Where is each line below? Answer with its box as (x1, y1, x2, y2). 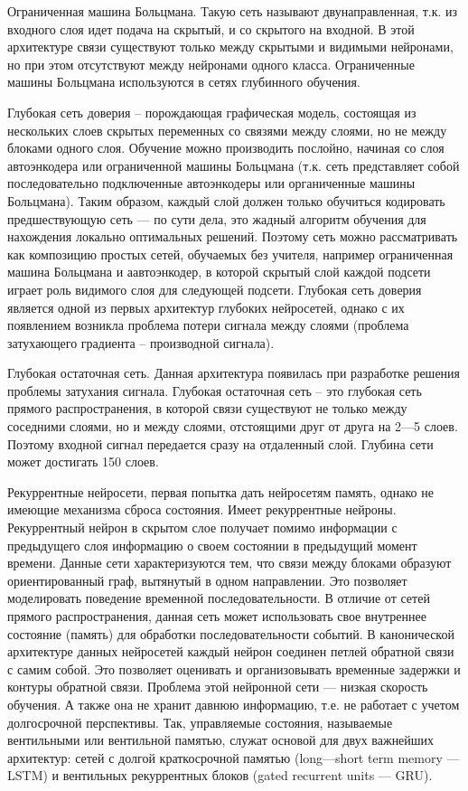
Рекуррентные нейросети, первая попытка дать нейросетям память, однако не (7, 482, 434, 501)
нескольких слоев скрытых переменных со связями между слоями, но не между (7, 120, 447, 139)
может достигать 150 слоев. (7, 452, 159, 471)
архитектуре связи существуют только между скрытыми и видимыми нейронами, (7, 37, 454, 56)
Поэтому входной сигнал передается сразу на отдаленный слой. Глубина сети (7, 434, 434, 453)
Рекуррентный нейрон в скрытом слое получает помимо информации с (7, 518, 398, 537)
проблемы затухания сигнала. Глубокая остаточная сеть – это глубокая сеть (7, 381, 422, 400)
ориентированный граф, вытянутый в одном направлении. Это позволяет (7, 570, 407, 589)
